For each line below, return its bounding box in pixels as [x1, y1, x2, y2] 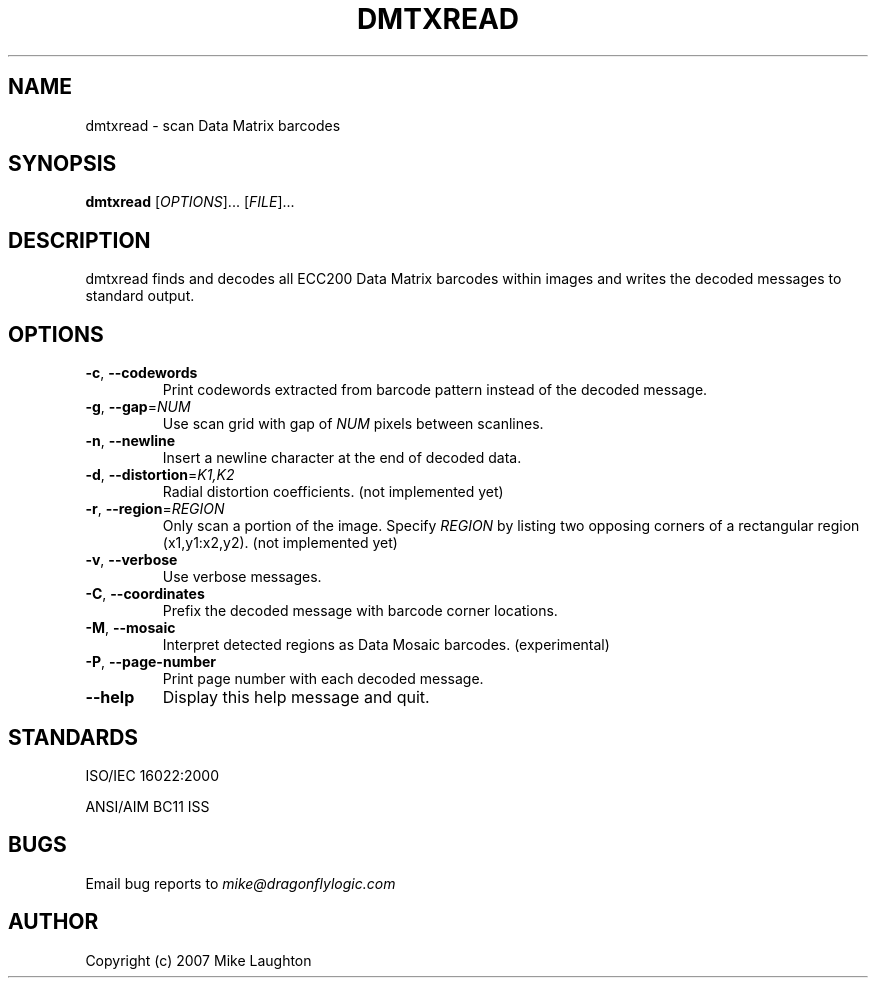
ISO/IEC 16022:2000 [85, 766, 220, 784]
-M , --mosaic [85, 619, 176, 637]
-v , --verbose [85, 551, 178, 569]
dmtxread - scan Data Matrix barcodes [85, 116, 341, 134]
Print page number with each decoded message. [162, 670, 484, 688]
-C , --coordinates [85, 585, 205, 603]
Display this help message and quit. [162, 687, 430, 708]
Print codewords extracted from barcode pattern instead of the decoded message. [162, 381, 708, 399]
